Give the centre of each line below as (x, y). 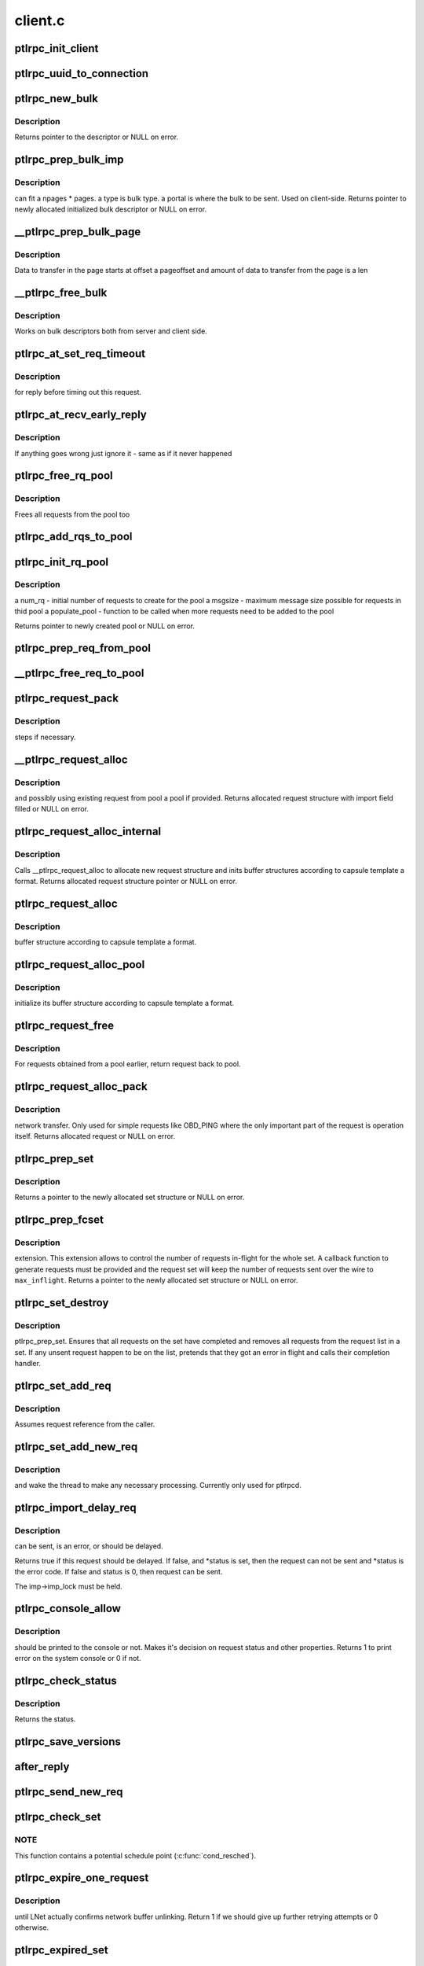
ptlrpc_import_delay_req (75, 1508)
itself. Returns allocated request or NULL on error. (95, 1136)
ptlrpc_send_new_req (69, 1792)
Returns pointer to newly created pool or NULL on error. (105, 626)
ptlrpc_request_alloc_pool (80, 965)
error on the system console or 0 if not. (78, 1659)
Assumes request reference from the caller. (85, 1424)
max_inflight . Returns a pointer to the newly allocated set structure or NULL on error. (156, 1280)
